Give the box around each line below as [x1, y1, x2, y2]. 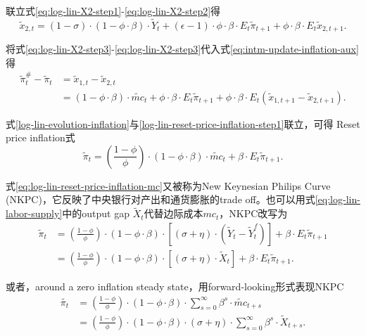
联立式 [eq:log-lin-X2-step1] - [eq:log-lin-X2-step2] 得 [6, 4, 221, 18]
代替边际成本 [144, 206, 203, 221]
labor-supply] [6, 206, 63, 221]
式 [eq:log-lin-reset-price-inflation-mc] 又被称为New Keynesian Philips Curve [6, 178, 331, 193]
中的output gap [62, 206, 130, 221]
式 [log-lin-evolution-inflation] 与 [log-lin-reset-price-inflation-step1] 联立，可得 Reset [6, 116, 360, 131]
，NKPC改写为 [219, 206, 288, 221]
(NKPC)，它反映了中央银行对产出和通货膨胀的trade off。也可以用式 [6, 192, 315, 207]
